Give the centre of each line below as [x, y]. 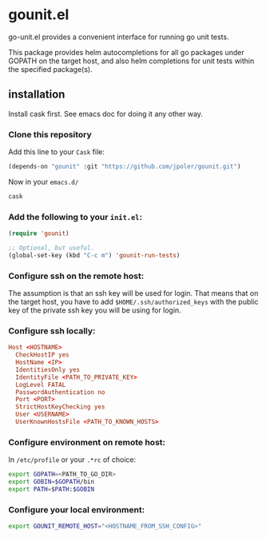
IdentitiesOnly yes [48, 369]
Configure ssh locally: [52, 331]
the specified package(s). [51, 69]
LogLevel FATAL [41, 385]
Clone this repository [50, 134]
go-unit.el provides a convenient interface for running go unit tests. [119, 37]
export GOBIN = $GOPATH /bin [51, 482]
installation [37, 95]
